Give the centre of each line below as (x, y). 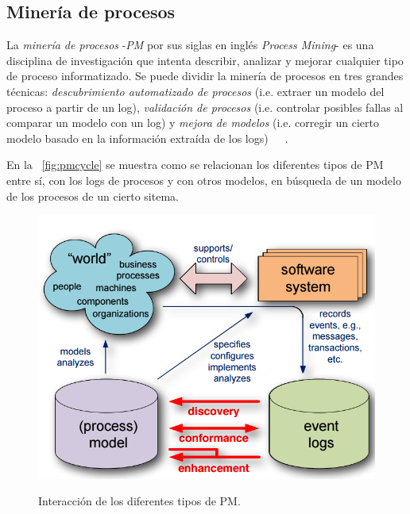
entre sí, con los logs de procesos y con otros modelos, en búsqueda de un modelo (204, 180)
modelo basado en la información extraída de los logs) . (147, 138)
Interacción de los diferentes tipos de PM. (139, 501)
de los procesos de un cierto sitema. (93, 196)
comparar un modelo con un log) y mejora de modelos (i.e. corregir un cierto (193, 123)
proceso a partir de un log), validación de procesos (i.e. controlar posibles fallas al (205, 107)
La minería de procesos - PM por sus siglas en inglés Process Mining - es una (190, 45)
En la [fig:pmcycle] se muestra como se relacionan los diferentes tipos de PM (195, 165)
